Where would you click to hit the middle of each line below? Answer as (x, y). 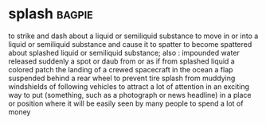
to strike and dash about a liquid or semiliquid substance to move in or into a (133, 36)
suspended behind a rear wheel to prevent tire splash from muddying (122, 78)
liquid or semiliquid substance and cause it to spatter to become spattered (130, 44)
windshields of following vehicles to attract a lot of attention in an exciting (129, 86)
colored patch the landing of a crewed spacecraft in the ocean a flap (121, 69)
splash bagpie (51, 14)
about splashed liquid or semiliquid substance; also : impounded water (124, 52)
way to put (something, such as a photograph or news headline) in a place (130, 95)
